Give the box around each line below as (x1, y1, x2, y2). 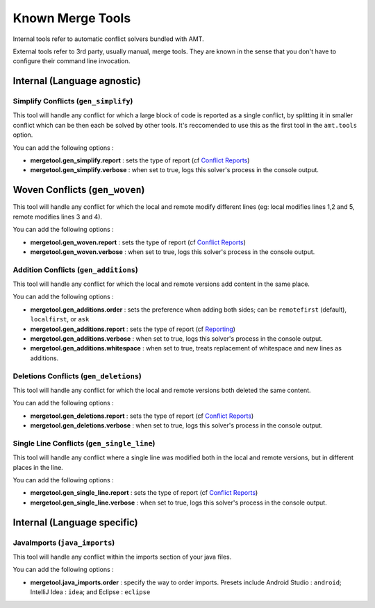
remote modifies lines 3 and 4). (12, 212, 103, 221)
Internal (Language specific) (12, 516, 138, 528)
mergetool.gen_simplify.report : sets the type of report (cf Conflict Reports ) (30, 156, 250, 164)
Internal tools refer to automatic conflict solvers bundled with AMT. (12, 35, 204, 43)
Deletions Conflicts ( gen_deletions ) (12, 371, 142, 381)
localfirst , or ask (30, 315, 90, 323)
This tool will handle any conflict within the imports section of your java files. (12, 552, 232, 561)
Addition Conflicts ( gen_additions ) (12, 264, 139, 274)
